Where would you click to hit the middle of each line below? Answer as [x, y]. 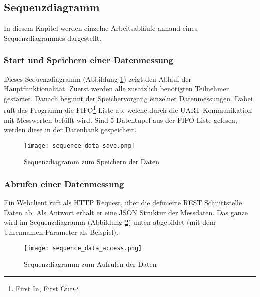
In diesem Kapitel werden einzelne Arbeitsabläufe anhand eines [101, 28]
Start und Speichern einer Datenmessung [89, 60]
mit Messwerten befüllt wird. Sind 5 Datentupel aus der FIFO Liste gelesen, [121, 120]
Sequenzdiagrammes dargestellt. [53, 38]
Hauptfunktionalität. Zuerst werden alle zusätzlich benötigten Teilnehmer [117, 89]
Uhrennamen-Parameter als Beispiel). [61, 232]
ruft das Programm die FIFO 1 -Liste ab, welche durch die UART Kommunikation [128, 109]
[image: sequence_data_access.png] [83, 248]
